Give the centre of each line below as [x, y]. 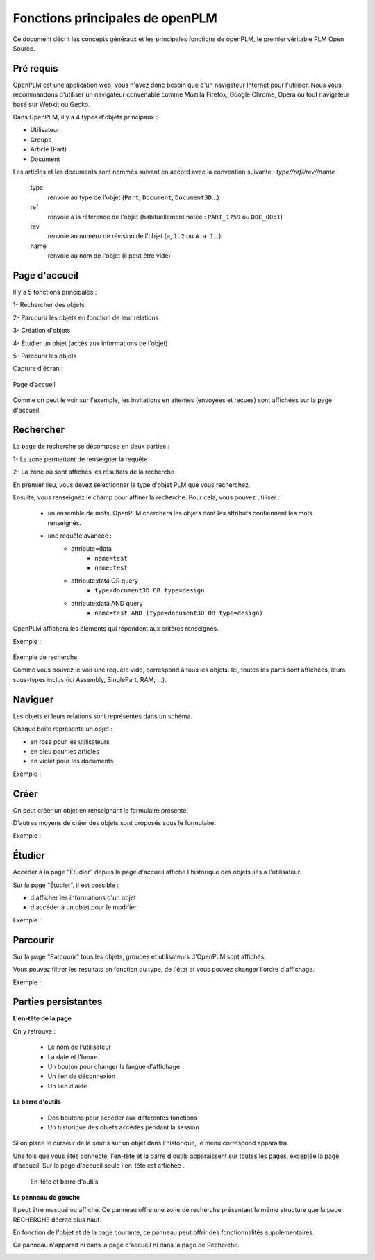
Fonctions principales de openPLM [115, 18]
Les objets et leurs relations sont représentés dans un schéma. [103, 716]
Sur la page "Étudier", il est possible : [66, 885]
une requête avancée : [80, 536]
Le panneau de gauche [47, 1197]
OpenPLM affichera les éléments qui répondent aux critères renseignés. [116, 629]
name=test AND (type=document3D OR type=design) [179, 613]
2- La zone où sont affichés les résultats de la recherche [94, 472]
